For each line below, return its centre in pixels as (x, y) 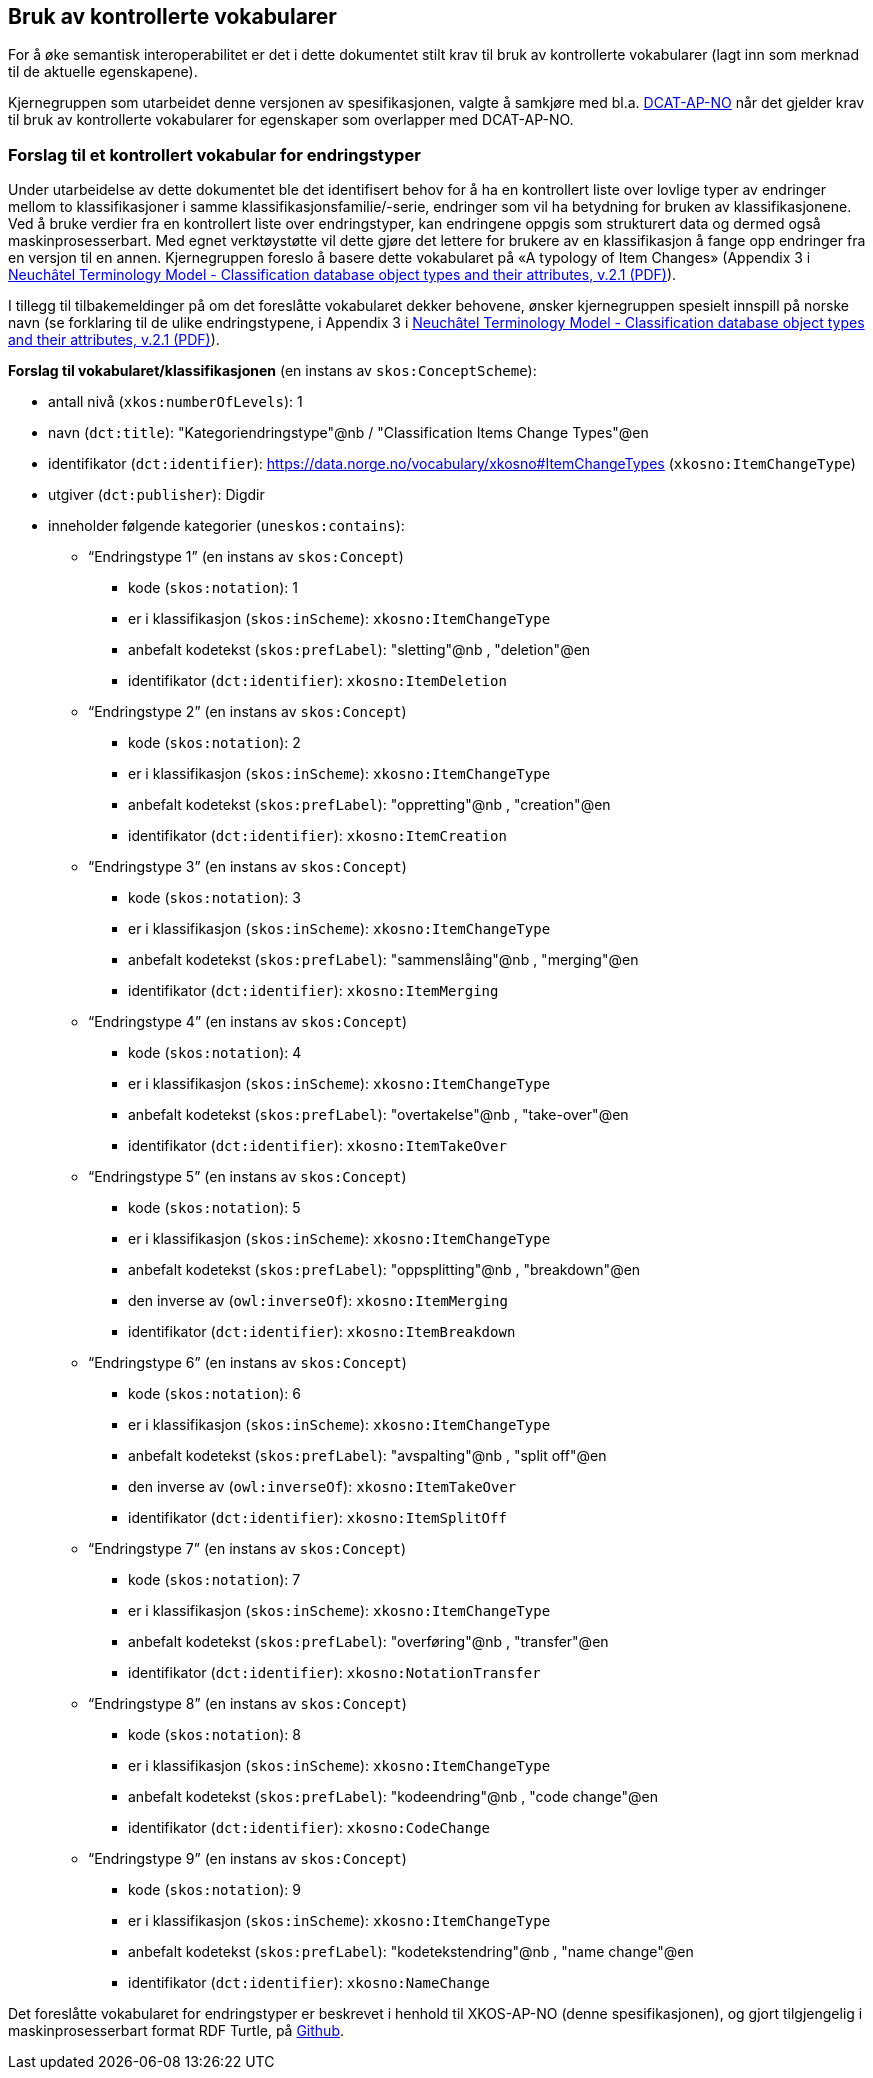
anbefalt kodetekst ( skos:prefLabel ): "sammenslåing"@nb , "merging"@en (383, 960)
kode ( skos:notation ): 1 (213, 588)
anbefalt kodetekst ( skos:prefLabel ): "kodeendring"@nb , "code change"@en (393, 1797)
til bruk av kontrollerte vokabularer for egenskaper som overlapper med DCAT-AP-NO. (291, 120)
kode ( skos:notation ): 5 (214, 1208)
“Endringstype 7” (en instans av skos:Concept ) (247, 1549)
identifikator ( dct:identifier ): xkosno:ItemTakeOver (317, 1146)
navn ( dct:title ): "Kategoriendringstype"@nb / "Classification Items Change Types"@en (348, 433)
